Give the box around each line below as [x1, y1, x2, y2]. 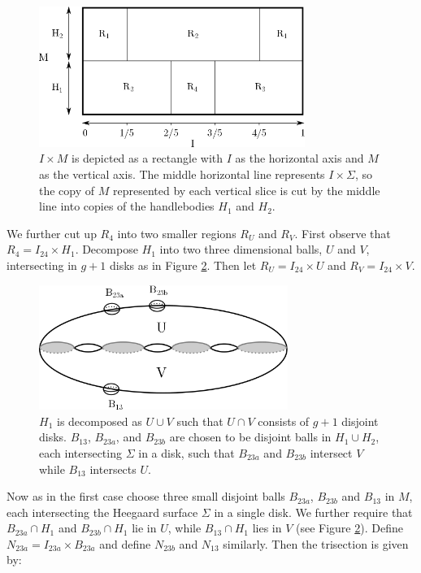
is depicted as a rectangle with [71, 150, 224, 167]
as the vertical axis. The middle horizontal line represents [39, 165, 325, 182]
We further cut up [7, 224, 97, 241]
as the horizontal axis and [235, 150, 364, 167]
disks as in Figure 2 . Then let [109, 256, 257, 273]
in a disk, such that [138, 444, 235, 461]
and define [99, 535, 151, 552]
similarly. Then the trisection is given [223, 535, 409, 552]
